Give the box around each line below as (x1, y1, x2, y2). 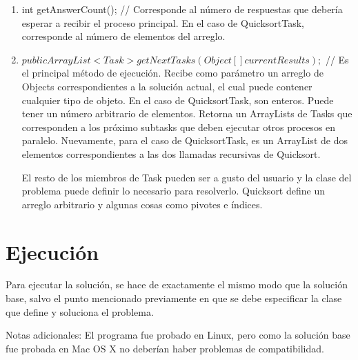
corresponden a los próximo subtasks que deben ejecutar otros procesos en (21, 119, 336, 134)
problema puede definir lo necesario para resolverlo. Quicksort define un (21, 183, 325, 198)
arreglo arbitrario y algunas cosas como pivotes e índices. (21, 197, 263, 211)
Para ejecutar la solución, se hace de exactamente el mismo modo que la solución (6, 277, 348, 292)
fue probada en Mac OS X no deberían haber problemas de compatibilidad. (6, 341, 324, 355)
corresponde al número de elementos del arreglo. (21, 29, 226, 43)
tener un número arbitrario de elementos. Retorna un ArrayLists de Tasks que (21, 106, 352, 121)
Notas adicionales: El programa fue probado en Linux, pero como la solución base (6, 328, 350, 342)
